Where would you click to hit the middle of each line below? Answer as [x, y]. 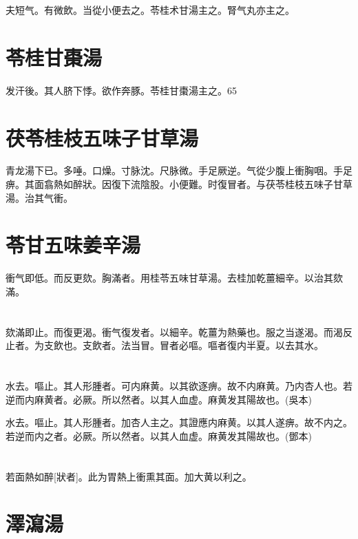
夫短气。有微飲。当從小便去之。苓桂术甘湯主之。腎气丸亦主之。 [150, 10]
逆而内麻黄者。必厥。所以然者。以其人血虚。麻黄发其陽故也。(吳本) [159, 399]
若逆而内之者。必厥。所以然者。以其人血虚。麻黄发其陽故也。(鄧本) [159, 435]
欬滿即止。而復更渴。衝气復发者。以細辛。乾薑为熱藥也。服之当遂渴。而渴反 [179, 331]
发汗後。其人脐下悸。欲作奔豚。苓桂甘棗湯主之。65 [121, 90]
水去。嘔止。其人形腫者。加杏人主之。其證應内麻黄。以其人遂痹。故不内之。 [179, 422]
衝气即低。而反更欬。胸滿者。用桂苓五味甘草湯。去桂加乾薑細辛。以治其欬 [174, 278]
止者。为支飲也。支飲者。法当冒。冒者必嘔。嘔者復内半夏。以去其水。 [165, 345]
